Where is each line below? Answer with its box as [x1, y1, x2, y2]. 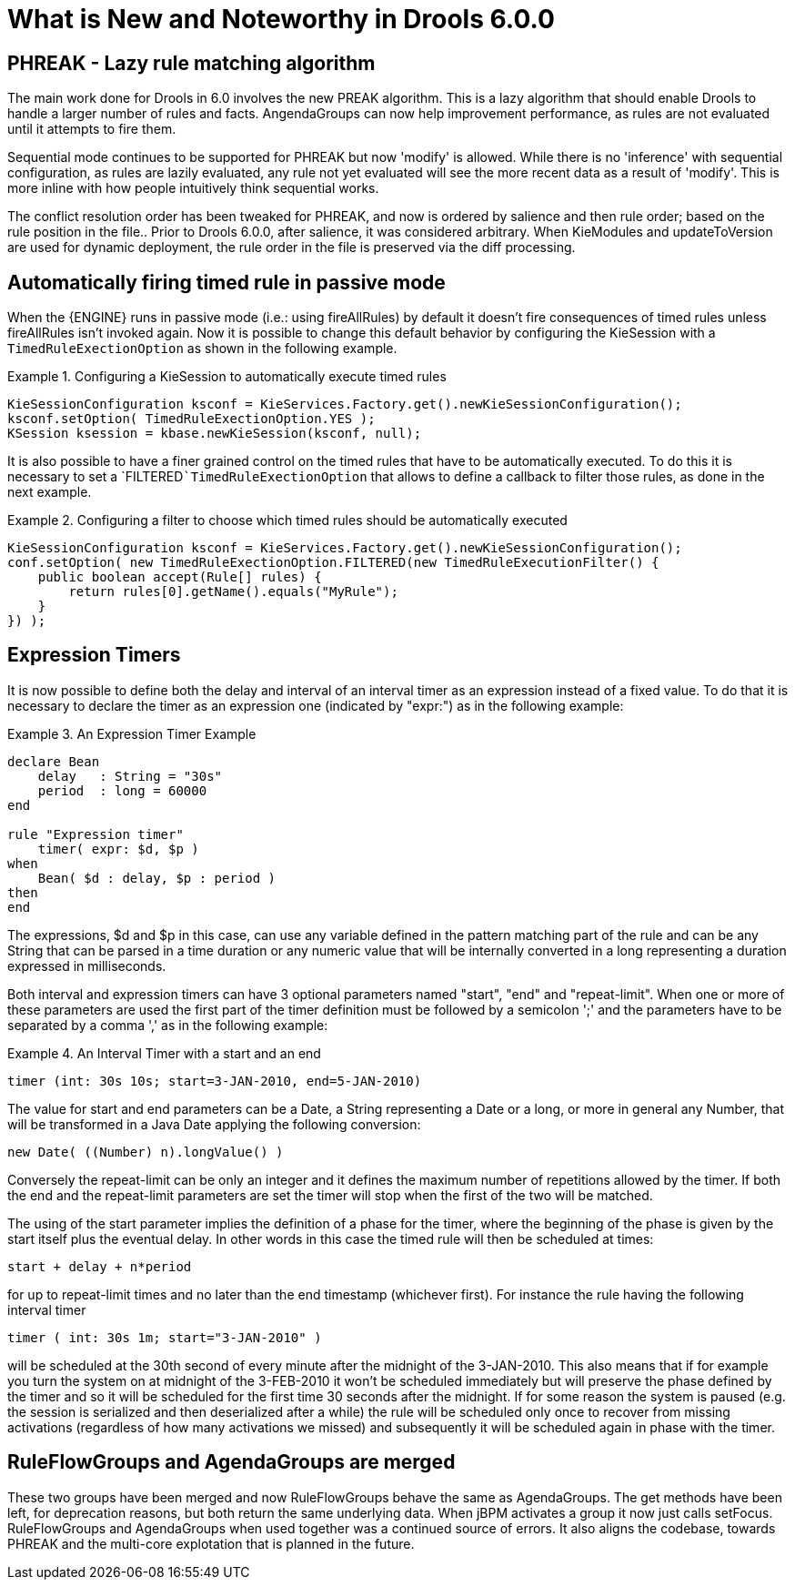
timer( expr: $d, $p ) [37, 841, 199, 856]
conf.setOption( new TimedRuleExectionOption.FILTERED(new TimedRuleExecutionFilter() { [7, 555, 659, 571]
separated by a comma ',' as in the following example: [7, 1016, 328, 1033]
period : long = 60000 [37, 783, 207, 798]
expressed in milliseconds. [7, 957, 166, 974]
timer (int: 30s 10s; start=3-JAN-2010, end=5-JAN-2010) [7, 1073, 422, 1088]
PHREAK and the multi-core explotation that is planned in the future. [7, 1535, 415, 1552]
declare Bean [7, 753, 100, 769]
